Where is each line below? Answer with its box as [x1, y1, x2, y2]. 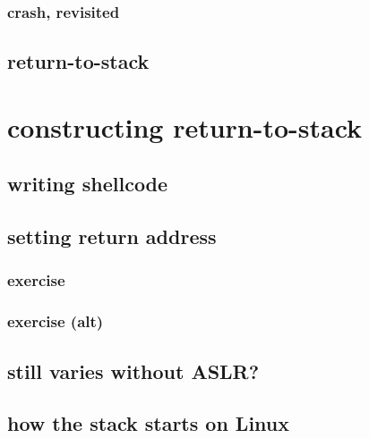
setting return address [7, 223, 217, 250]
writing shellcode [7, 170, 168, 198]
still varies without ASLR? [7, 357, 260, 384]
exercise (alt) [7, 310, 104, 333]
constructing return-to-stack [7, 108, 363, 145]
